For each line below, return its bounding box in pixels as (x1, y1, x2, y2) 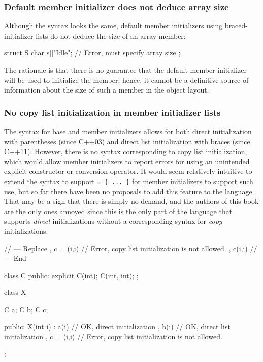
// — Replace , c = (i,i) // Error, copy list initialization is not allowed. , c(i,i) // (4, 243, 257, 253)
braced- (224, 20, 248, 31)
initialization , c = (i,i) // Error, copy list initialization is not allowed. (4, 331, 222, 342)
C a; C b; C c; (4, 304, 48, 314)
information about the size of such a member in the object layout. (4, 84, 209, 95)
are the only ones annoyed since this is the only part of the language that (4, 205, 233, 216)
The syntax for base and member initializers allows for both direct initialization (4, 126, 252, 136)
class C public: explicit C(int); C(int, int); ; (4, 269, 139, 280)
